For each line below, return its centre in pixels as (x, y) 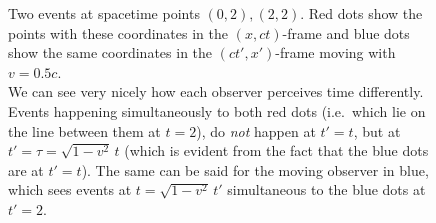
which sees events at (70, 189)
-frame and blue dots (346, 32)
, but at (377, 130)
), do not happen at (256, 130)
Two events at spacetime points (104, 13)
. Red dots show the (361, 13)
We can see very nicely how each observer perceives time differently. (216, 91)
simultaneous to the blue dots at (326, 189)
